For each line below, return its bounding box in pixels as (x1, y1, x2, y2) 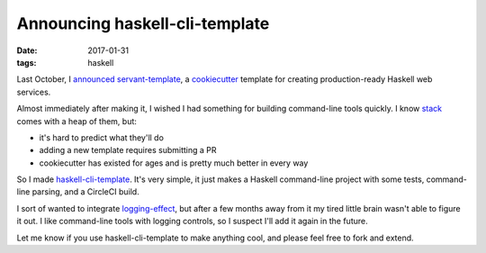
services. (16, 86, 51, 97)
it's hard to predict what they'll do (39, 131, 164, 143)
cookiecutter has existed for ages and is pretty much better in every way (39, 158, 309, 168)
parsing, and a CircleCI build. (31, 186, 139, 197)
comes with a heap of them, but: (16, 115, 137, 126)
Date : (16, 45, 38, 56)
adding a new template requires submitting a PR (39, 145, 217, 156)
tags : (16, 57, 37, 68)
